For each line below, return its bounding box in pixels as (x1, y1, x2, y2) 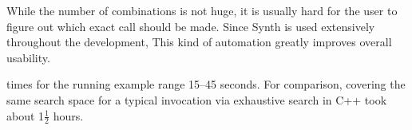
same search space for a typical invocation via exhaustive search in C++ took (6, 91, 387, 108)
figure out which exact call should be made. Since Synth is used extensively (6, 18, 375, 34)
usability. (6, 49, 50, 65)
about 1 (6, 107, 45, 124)
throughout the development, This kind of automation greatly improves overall (6, 33, 392, 50)
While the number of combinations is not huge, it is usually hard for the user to (6, 2, 398, 18)
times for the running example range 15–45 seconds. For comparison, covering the (6, 76, 406, 93)
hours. (53, 107, 84, 124)
